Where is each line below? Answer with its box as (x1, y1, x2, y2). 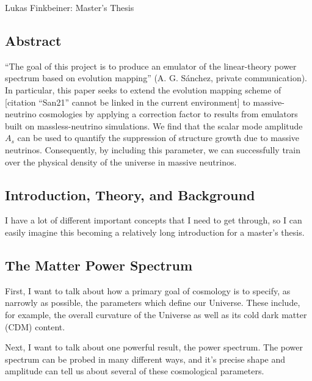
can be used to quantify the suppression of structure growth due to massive (17, 131, 300, 144)
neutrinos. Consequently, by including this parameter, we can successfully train (5, 143, 301, 156)
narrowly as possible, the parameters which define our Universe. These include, (5, 296, 300, 309)
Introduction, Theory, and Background (5, 185, 255, 204)
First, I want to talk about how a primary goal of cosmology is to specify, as (5, 284, 291, 297)
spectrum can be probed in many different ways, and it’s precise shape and (5, 352, 286, 365)
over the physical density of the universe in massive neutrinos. (5, 155, 237, 168)
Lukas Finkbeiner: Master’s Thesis (5, 1, 134, 13)
